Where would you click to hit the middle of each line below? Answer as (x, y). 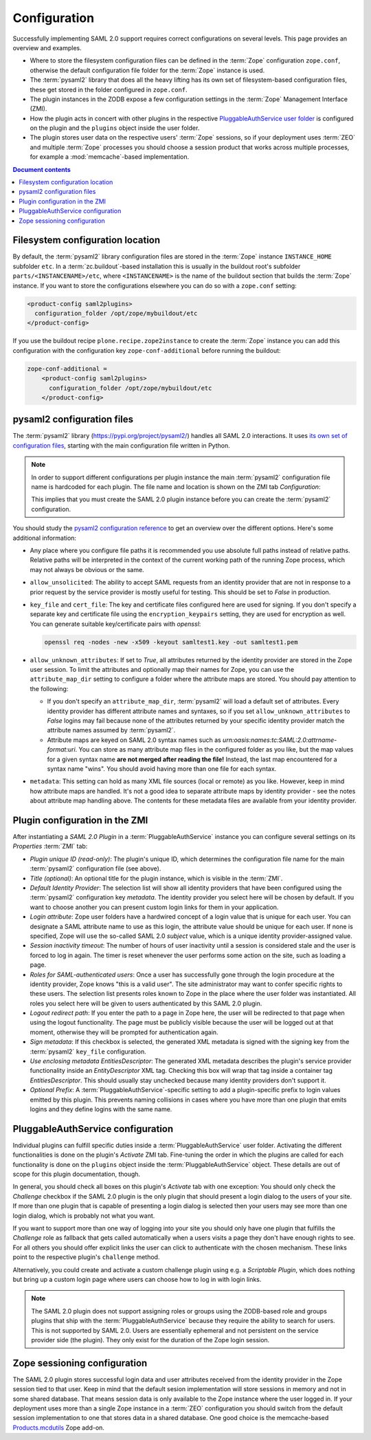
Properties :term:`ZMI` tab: (50, 847)
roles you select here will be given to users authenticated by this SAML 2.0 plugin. (146, 1003)
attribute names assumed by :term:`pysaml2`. (111, 730)
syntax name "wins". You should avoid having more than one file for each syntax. (162, 768)
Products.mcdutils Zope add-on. (58, 1428)
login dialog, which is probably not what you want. (84, 1215)
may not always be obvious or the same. (87, 569)
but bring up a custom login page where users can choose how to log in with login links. (137, 1279)
